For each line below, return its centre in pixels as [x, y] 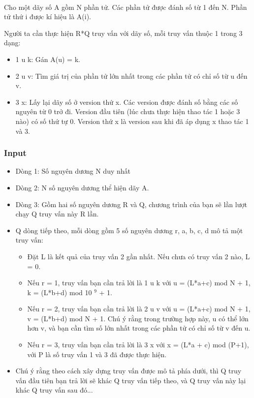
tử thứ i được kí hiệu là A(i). [48, 16]
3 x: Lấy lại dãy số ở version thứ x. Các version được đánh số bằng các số [127, 102]
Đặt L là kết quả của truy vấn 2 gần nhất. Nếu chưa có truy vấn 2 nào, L [139, 256]
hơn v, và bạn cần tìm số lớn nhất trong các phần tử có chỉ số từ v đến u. [139, 328]
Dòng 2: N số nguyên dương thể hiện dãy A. [82, 187]
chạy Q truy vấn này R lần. [57, 214]
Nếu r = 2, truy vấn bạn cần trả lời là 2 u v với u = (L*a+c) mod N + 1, [139, 309]
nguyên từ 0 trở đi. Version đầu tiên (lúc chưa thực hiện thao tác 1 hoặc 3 [128, 111]
